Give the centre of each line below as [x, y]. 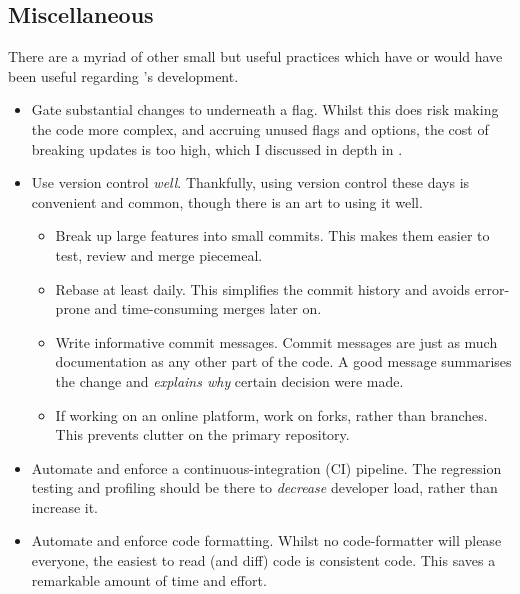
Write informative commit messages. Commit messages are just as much [276, 341]
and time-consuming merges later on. [208, 308]
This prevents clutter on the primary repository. [202, 434]
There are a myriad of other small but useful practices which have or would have [255, 56]
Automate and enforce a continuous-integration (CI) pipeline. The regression [266, 467]
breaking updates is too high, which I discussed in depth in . [217, 148]
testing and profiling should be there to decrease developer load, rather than [264, 487]
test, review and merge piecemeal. [159, 254]
